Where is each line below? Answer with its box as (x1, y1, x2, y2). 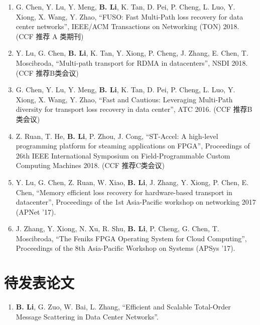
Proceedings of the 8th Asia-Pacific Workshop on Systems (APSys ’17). (16, 243, 235, 253)
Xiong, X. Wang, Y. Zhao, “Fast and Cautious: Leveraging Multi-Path (16, 94, 233, 104)
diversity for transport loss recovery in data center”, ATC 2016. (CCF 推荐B (16, 104, 252, 114)
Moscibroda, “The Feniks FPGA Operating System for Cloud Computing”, (16, 233, 247, 243)
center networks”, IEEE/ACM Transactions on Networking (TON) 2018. (16, 21, 239, 32)
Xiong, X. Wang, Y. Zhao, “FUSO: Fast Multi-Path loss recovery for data (16, 11, 243, 22)
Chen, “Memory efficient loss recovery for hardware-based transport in (16, 187, 232, 197)
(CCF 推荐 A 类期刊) (16, 31, 84, 41)
